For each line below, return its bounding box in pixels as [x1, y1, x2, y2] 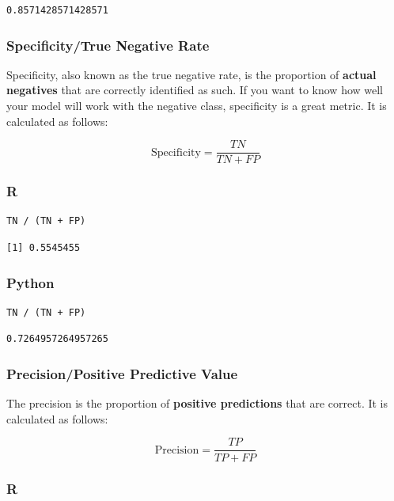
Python [6, 272, 55, 292]
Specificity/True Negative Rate [6, 35, 210, 55]
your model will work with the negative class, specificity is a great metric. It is [6, 97, 387, 113]
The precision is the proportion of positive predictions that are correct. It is [6, 395, 388, 412]
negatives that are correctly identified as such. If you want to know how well [6, 82, 384, 98]
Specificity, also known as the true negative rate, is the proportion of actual [6, 66, 377, 82]
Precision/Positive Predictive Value [6, 363, 238, 383]
